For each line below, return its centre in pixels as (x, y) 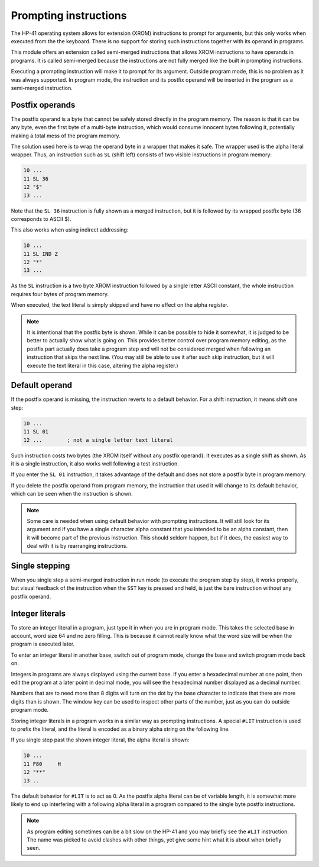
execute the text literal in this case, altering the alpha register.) (102, 365)
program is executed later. (43, 644)
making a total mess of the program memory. (66, 136)
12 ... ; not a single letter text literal (98, 440)
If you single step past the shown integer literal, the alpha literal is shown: (100, 740)
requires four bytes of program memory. (60, 294)
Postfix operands (43, 105)
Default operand (41, 385)
